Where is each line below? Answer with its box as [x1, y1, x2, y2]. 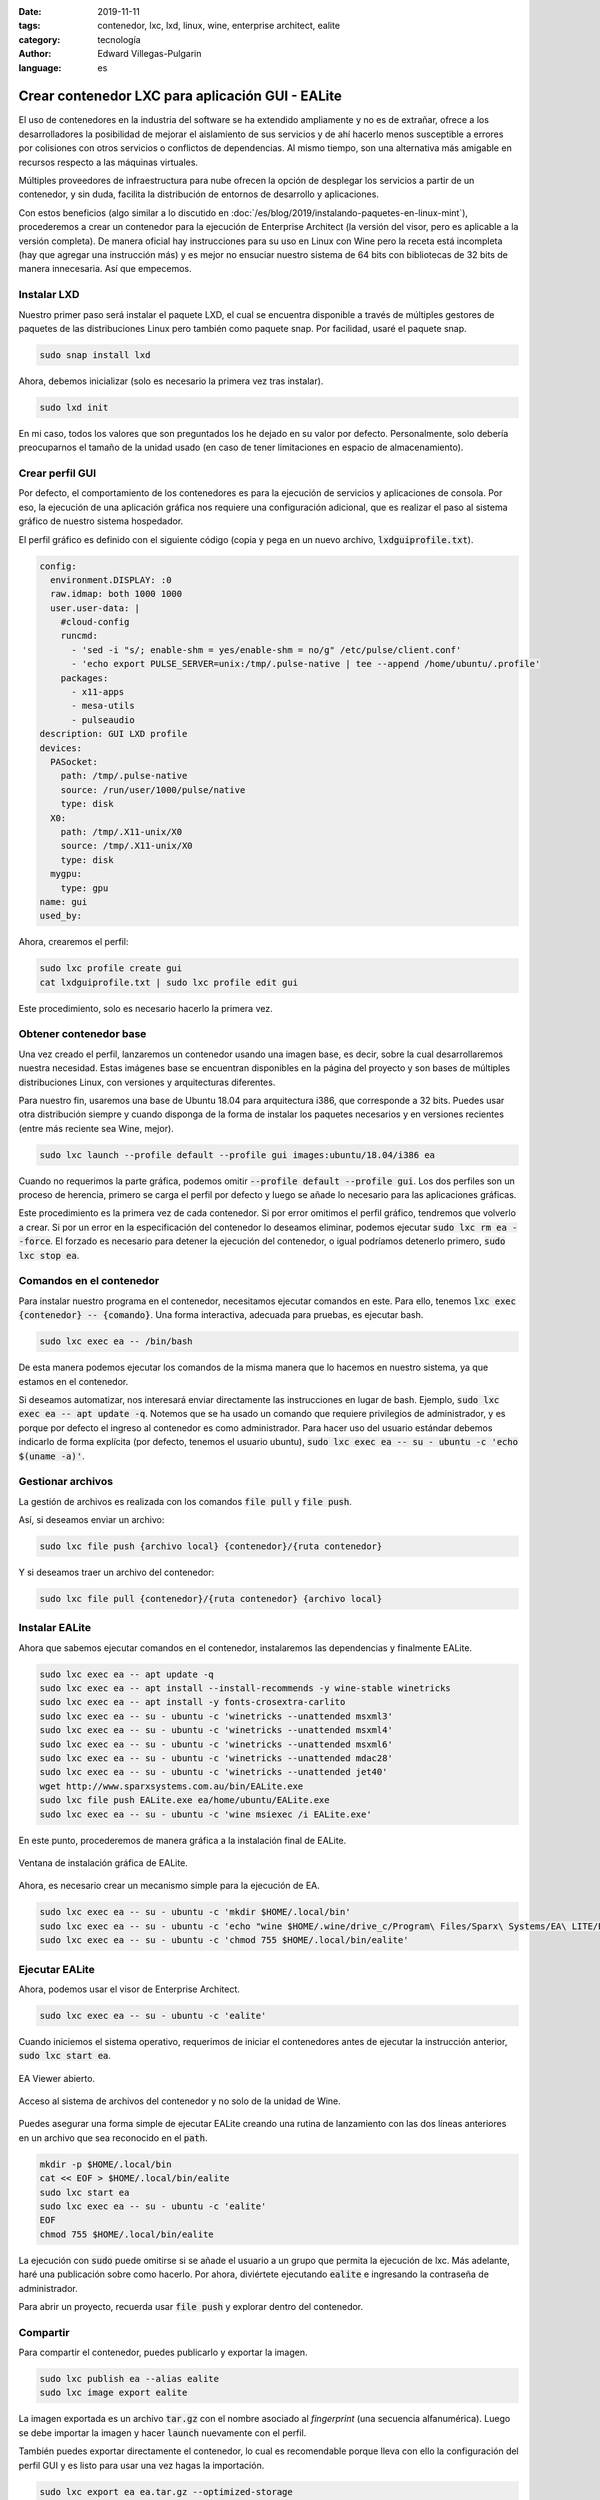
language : [18, 61, 62, 74]
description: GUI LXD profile [39, 728, 188, 740]
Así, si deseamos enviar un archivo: [18, 1514, 165, 1526]
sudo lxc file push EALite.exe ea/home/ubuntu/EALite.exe [39, 1795, 330, 1806]
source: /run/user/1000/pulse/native [60, 784, 246, 795]
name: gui [39, 896, 88, 907]
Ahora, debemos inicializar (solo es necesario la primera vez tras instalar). [18, 375, 324, 387]
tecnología [97, 33, 141, 45]
